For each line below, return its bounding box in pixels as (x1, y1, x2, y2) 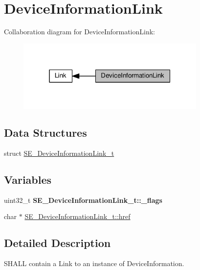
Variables (4, 172, 52, 187)
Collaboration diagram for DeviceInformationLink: (4, 26, 155, 37)
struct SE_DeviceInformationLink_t (4, 148, 114, 158)
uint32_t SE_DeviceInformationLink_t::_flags (4, 195, 162, 205)
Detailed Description (4, 235, 111, 250)
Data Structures (4, 125, 87, 140)
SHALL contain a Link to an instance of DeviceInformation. (4, 258, 184, 269)
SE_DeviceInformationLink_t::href (24, 211, 131, 221)
